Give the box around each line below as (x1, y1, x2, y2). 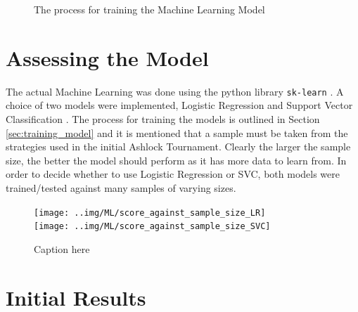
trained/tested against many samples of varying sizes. (6, 180, 236, 195)
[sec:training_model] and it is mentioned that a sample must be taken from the (6, 125, 348, 140)
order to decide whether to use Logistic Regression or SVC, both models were (6, 167, 340, 181)
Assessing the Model (6, 43, 209, 72)
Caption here (34, 241, 90, 256)
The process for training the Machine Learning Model (34, 2, 265, 16)
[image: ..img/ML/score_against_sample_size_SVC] (34, 221, 271, 232)
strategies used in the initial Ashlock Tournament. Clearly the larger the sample (6, 139, 351, 154)
